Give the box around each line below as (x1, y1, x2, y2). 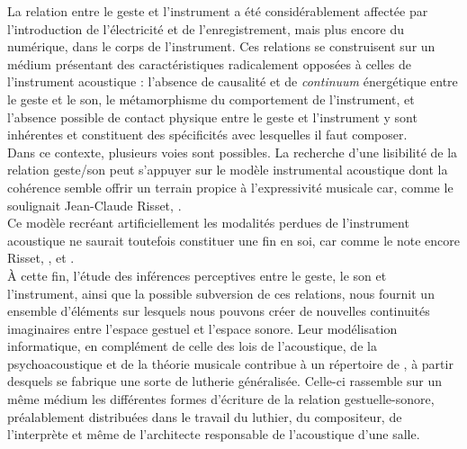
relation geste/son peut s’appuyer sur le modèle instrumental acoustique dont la (7, 160, 448, 179)
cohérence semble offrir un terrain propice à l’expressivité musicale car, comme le (7, 177, 454, 196)
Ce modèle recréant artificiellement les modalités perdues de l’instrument (7, 213, 409, 232)
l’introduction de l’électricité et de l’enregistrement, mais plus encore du (7, 19, 405, 38)
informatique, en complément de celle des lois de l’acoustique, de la (7, 337, 377, 355)
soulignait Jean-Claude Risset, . (7, 195, 182, 214)
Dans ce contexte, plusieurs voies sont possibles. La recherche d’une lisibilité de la (7, 142, 458, 161)
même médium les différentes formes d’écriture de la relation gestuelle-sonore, (7, 390, 435, 409)
